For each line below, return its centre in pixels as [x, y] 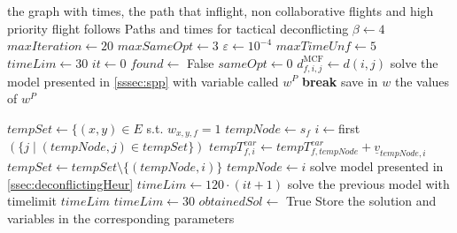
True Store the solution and [361, 201]
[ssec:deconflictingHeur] [70, 183]
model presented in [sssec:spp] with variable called [143, 81]
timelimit [32, 201]
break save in [340, 81]
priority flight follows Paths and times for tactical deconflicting [178, 28]
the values [422, 81]
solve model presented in [377, 166]
